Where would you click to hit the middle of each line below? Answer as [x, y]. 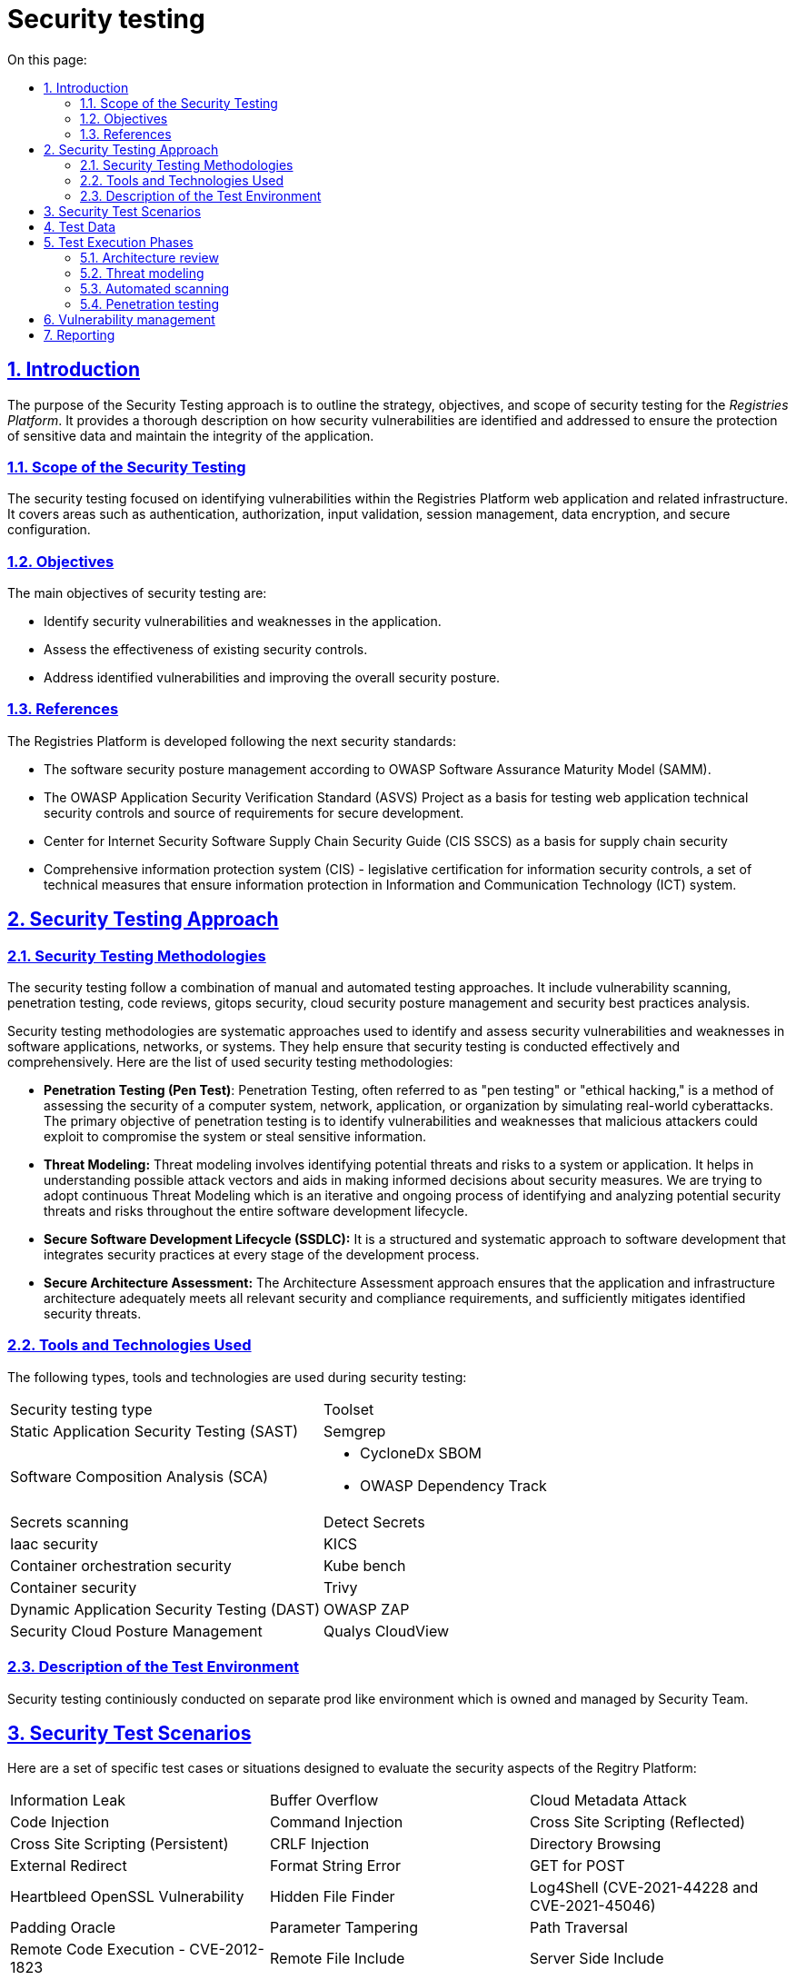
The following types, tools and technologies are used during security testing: [237, 1377]
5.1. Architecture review [149, 257]
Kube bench [365, 1565]
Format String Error [335, 1866]
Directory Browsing [595, 1844]
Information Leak [68, 1801]
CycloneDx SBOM [421, 1453]
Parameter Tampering [344, 1928]
